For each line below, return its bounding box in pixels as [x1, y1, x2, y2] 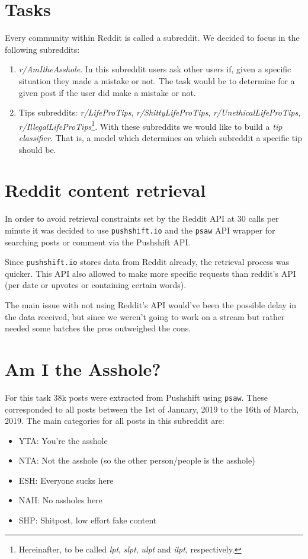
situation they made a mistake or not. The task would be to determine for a [18, 74, 295, 87]
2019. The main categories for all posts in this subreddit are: [5, 414, 224, 427]
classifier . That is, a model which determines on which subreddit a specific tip [18, 131, 302, 143]
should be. [18, 143, 56, 155]
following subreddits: [5, 43, 80, 55]
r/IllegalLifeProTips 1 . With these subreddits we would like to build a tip [18, 118, 283, 132]
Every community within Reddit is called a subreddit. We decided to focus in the [5, 31, 300, 44]
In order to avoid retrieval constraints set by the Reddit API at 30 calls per [5, 212, 279, 225]
